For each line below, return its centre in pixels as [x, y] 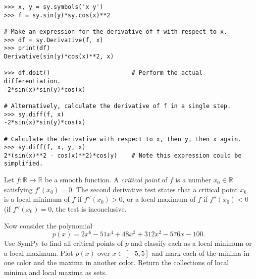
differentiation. [32, 81]
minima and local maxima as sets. [55, 272]
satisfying [18, 189]
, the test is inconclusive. [89, 208]
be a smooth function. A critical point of [106, 180]
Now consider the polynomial [48, 225]
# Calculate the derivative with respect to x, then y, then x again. [123, 139]
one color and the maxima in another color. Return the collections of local [117, 262]
